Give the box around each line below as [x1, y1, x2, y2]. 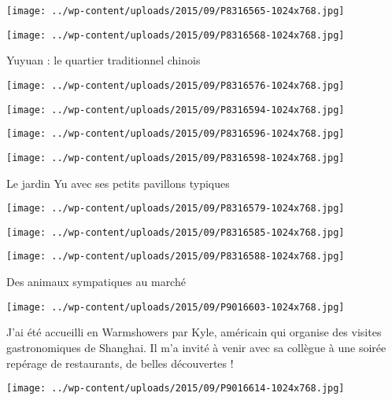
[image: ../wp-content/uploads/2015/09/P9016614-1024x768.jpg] [6, 383, 345, 394]
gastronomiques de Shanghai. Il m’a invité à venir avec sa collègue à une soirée [6, 339, 386, 355]
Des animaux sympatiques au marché [6, 273, 186, 290]
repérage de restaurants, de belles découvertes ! [6, 354, 234, 371]
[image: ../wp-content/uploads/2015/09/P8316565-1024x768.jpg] [6, 6, 345, 17]
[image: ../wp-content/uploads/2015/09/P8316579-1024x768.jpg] [6, 203, 345, 215]
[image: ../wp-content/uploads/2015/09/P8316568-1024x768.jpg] [6, 29, 345, 41]
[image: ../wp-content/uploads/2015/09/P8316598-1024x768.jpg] [6, 152, 345, 163]
